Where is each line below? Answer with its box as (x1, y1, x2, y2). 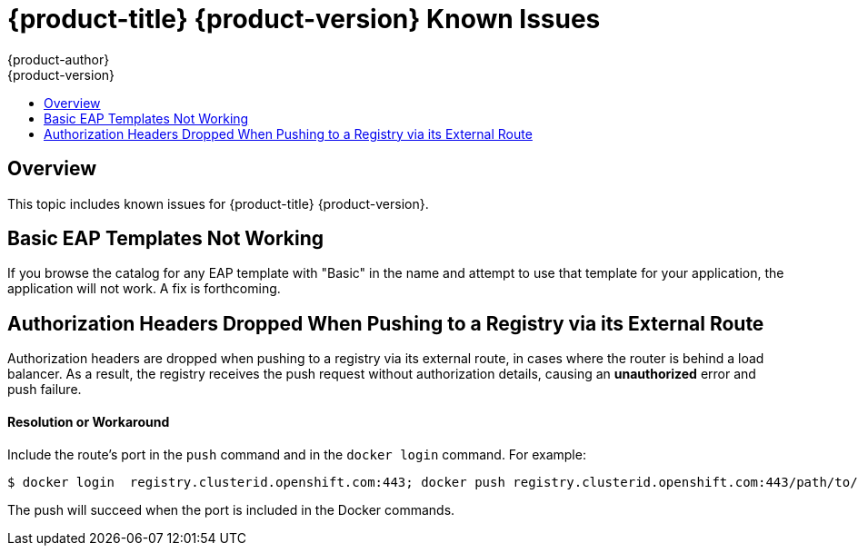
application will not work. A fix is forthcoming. (7, 281, 281, 297)
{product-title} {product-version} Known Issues (7, 4, 601, 35)
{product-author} (7, 51, 110, 67)
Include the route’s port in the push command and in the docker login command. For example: (7, 446, 586, 462)
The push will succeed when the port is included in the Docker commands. (7, 501, 455, 518)
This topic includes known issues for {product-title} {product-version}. (7, 195, 429, 212)
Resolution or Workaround (7, 413, 170, 430)
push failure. (7, 381, 82, 398)
